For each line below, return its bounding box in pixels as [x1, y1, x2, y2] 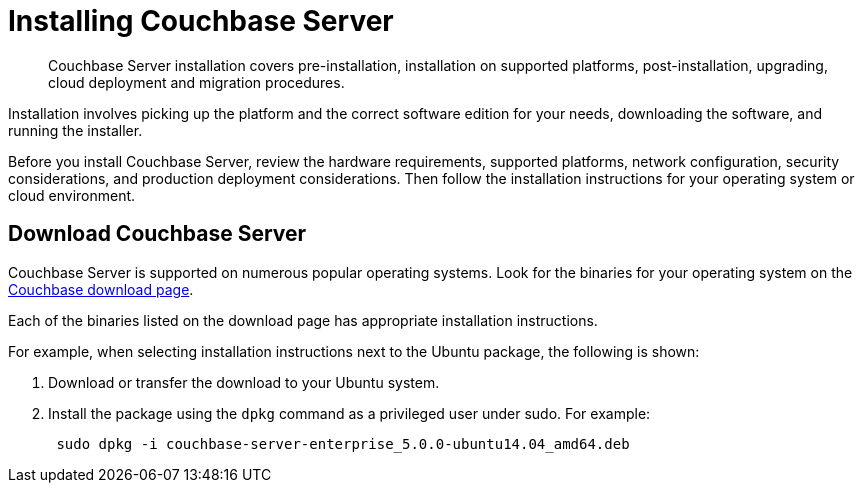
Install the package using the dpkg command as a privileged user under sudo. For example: [48, 404, 651, 422]
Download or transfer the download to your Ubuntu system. [48, 373, 440, 391]
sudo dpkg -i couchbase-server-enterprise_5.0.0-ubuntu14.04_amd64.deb [56, 435, 630, 452]
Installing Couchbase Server [8, 4, 394, 38]
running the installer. [8, 121, 143, 139]
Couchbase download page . [8, 280, 194, 298]
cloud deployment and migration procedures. [48, 73, 345, 91]
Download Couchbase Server [8, 221, 307, 247]
